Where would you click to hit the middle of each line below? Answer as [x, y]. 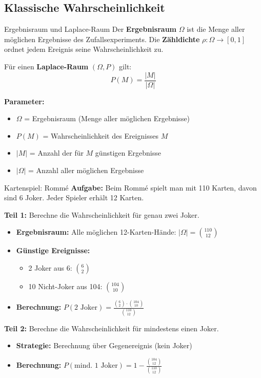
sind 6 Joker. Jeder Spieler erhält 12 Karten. [74, 197]
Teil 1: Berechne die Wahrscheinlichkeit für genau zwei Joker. [102, 214]
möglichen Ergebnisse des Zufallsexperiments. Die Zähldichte [102, 39]
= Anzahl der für [56, 153]
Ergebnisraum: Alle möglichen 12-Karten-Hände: [96, 232]
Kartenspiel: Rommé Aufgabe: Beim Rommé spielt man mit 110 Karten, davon [130, 187]
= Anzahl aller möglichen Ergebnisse [86, 170]
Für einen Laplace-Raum [46, 66]
